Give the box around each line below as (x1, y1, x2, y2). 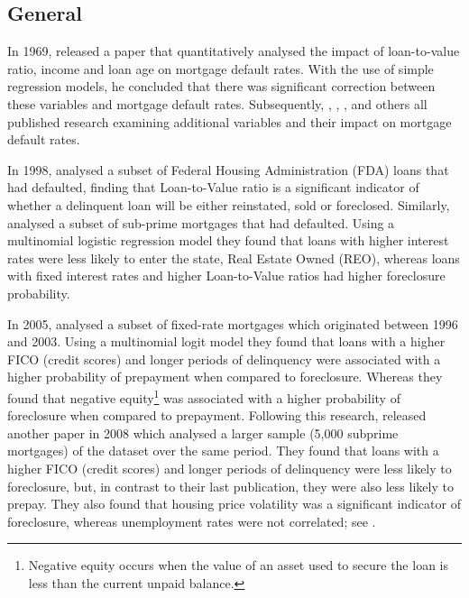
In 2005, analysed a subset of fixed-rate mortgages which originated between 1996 (7, 314, 458, 333)
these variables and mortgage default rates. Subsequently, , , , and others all (7, 94, 428, 113)
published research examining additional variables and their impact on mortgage (7, 112, 452, 131)
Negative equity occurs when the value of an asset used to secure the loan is (28, 556, 448, 575)
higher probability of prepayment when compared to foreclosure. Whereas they (7, 367, 443, 386)
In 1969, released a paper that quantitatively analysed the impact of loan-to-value (7, 41, 460, 60)
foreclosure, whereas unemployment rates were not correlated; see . (7, 511, 376, 530)
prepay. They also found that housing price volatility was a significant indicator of (7, 494, 461, 513)
